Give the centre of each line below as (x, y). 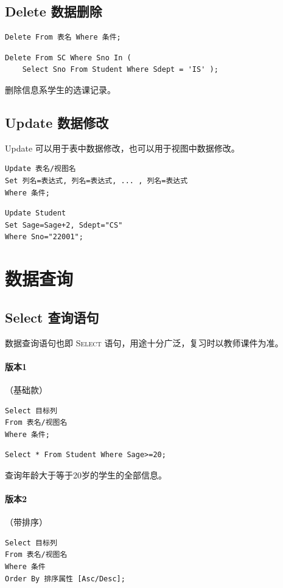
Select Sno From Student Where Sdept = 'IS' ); (120, 70)
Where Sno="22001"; (44, 237)
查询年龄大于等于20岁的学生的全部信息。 (86, 474)
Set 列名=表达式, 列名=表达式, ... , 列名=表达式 (96, 180)
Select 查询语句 (52, 317)
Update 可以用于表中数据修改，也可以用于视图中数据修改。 (122, 148)
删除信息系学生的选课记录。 (60, 89)
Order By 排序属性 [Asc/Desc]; (65, 579)
